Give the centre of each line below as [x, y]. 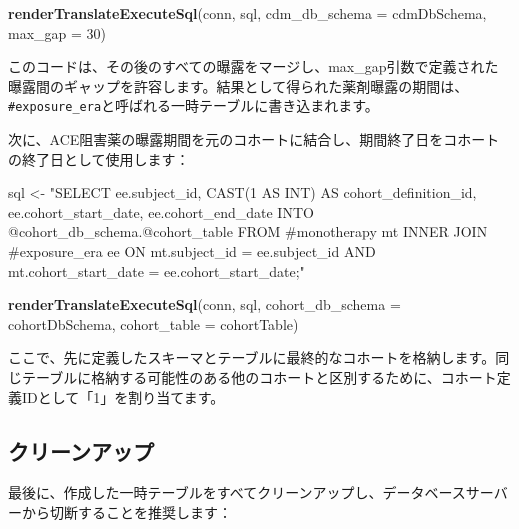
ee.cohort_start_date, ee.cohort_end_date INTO [161, 211]
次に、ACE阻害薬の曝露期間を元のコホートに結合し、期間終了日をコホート [254, 139]
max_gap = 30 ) [57, 32]
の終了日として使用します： [99, 158]
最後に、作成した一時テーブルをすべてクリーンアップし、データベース [237, 492]
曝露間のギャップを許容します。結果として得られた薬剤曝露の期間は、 [238, 85]
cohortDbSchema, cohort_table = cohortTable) [153, 323]
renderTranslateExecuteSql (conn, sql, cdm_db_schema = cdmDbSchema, [247, 13]
